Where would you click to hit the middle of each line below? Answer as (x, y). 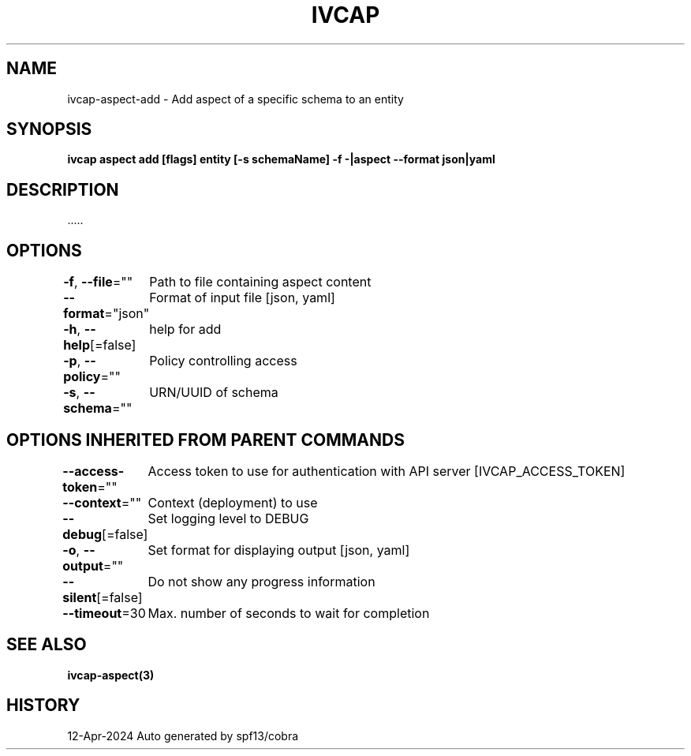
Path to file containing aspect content (260, 282)
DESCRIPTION (63, 189)
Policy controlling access (223, 361)
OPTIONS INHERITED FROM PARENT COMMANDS (205, 440)
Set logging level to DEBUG (228, 518)
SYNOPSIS (49, 129)
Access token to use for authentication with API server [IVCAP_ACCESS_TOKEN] (387, 471)
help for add (185, 329)
